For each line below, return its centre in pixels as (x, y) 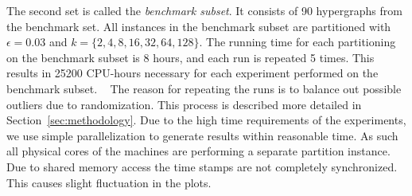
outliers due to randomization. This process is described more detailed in (184, 104)
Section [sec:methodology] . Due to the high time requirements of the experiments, (206, 120)
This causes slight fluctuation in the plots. (109, 182)
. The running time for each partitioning (297, 42)
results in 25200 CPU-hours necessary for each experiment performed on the (192, 73)
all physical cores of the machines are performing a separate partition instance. (198, 151)
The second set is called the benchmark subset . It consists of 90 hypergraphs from (204, 10)
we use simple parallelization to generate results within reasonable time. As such (202, 135)
